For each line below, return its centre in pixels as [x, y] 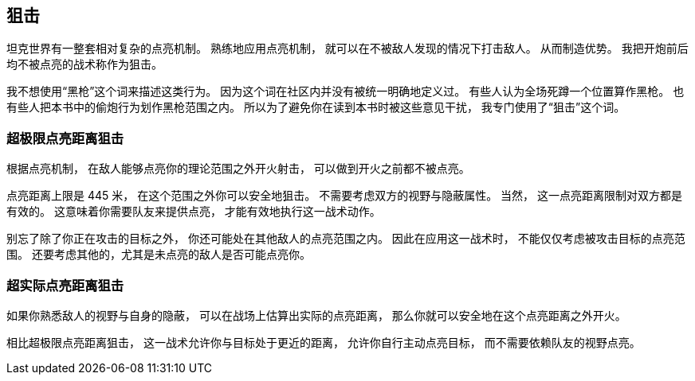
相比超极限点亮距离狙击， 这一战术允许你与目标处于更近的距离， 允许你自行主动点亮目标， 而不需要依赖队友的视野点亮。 [324, 342]
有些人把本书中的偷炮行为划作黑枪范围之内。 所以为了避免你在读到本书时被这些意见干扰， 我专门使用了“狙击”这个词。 [316, 107]
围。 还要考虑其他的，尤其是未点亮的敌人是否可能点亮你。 [159, 255]
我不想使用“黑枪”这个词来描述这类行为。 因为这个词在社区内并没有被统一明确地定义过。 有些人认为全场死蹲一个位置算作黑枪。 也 [346, 91]
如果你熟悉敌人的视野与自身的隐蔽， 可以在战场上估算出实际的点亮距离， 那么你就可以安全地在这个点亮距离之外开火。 [316, 315]
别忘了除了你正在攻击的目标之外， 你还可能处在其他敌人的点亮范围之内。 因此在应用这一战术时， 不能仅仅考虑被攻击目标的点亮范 [346, 239]
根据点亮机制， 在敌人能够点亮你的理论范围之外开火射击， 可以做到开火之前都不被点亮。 [238, 169]
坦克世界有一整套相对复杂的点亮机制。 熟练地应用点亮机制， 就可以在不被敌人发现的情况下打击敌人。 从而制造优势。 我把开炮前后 [347, 49]
